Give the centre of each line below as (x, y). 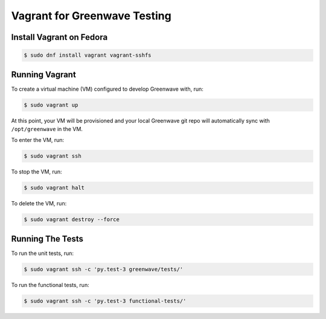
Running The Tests (47, 239)
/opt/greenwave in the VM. (47, 129)
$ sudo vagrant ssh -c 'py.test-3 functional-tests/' (105, 301)
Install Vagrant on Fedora (59, 37)
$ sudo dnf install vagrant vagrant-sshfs (88, 55)
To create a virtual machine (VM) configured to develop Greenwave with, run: (107, 89)
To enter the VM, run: (38, 140)
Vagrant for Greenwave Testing (91, 16)
